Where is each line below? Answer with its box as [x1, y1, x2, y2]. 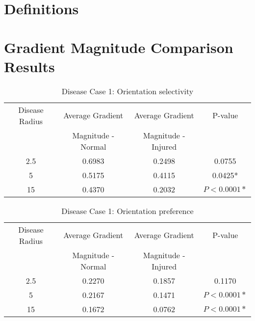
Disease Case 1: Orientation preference [61, 205, 194, 216]
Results [4, 56, 55, 76]
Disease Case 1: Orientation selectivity [61, 85, 194, 97]
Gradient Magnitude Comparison [4, 37, 233, 57]
